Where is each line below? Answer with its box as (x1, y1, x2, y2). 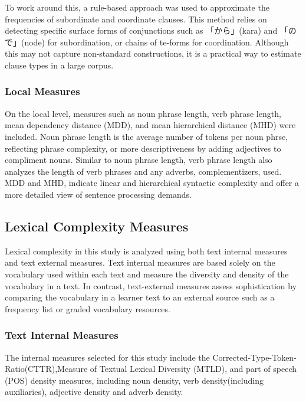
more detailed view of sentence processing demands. (5, 188, 192, 200)
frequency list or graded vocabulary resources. (5, 302, 170, 315)
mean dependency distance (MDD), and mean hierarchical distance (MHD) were (5, 119, 296, 131)
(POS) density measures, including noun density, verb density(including (5, 374, 264, 386)
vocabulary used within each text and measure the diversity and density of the (5, 267, 289, 280)
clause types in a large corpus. (5, 58, 114, 71)
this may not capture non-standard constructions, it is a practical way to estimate (5, 47, 301, 60)
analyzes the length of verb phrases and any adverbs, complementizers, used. (5, 165, 282, 177)
